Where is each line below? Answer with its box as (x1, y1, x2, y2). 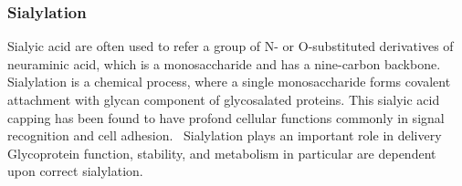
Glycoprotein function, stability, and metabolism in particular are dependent (7, 143, 436, 162)
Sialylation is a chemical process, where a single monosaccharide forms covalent (7, 72, 451, 91)
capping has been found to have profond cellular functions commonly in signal (7, 108, 445, 127)
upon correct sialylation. (7, 161, 143, 181)
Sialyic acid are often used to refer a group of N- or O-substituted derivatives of (7, 36, 454, 56)
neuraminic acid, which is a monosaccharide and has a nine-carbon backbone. (7, 54, 441, 73)
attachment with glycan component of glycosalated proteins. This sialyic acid (7, 90, 440, 108)
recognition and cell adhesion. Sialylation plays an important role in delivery (7, 126, 442, 145)
